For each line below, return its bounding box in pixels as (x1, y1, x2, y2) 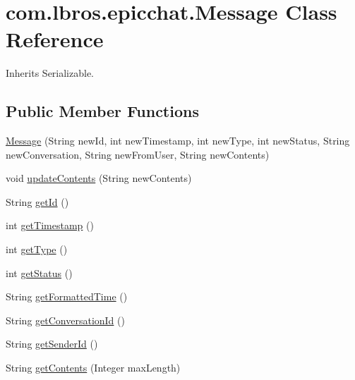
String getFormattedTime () (6, 289, 128, 304)
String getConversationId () (6, 312, 125, 327)
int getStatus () (6, 265, 73, 280)
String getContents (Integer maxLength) (6, 360, 181, 375)
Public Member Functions (6, 100, 199, 122)
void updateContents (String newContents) (6, 171, 192, 185)
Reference (6, 25, 104, 54)
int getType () (6, 242, 68, 257)
